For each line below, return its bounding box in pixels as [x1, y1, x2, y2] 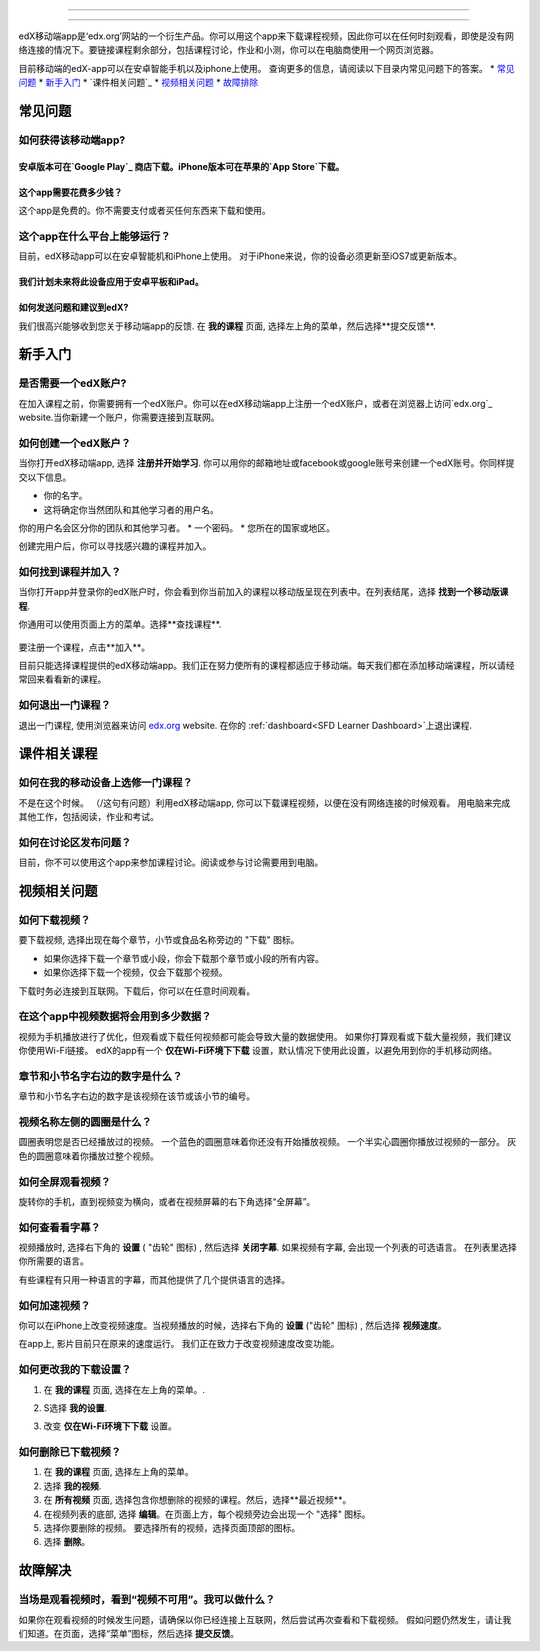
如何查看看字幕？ [18, 1220, 101, 1234]
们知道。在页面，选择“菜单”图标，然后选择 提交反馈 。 [18, 1627, 240, 1639]
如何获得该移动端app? [18, 133, 126, 147]
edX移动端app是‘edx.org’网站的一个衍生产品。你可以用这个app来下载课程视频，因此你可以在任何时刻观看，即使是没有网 [18, 30, 515, 42]
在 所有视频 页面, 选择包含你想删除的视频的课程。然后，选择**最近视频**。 [43, 1494, 352, 1506]
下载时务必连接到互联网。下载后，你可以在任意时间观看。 [18, 985, 255, 997]
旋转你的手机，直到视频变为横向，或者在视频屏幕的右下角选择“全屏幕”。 [18, 1195, 316, 1207]
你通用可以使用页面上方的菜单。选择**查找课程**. [18, 618, 222, 630]
